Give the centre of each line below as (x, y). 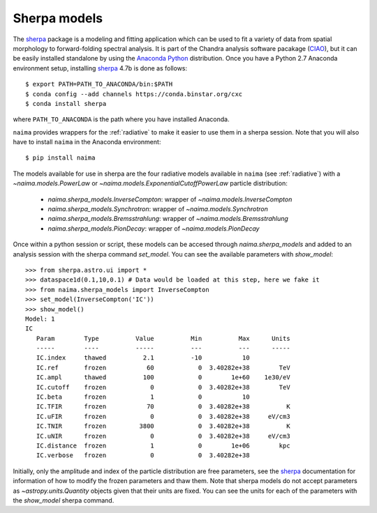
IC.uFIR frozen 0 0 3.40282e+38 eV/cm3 (163, 416)
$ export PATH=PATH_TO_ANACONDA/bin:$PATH (99, 84)
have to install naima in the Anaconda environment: (87, 142)
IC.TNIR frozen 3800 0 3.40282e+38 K (163, 426)
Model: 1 (40, 319)
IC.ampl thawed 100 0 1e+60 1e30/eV (163, 377)
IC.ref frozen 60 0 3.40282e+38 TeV (163, 367)
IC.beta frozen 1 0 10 (143, 397)
